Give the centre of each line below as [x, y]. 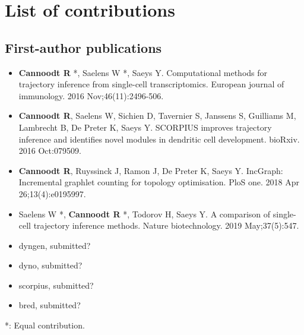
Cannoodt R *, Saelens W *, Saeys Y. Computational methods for [143, 72]
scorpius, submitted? [56, 285]
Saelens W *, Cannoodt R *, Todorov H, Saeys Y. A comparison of [145, 214]
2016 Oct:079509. [50, 151]
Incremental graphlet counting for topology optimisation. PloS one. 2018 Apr [159, 182]
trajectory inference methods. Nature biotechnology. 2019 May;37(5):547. [166, 225]
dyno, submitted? [50, 265]
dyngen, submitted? [55, 245]
